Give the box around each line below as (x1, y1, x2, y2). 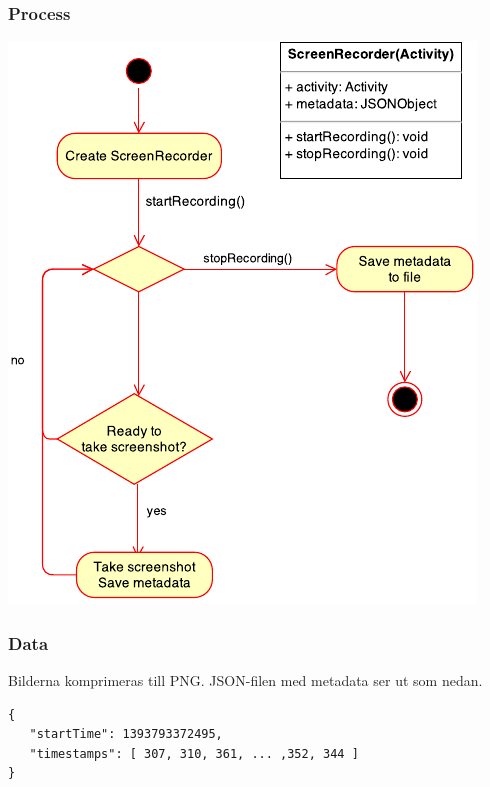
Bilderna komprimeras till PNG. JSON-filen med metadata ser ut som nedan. (8, 670, 483, 691)
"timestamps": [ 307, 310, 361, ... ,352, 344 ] (29, 746, 359, 761)
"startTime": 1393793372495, (29, 727, 223, 742)
